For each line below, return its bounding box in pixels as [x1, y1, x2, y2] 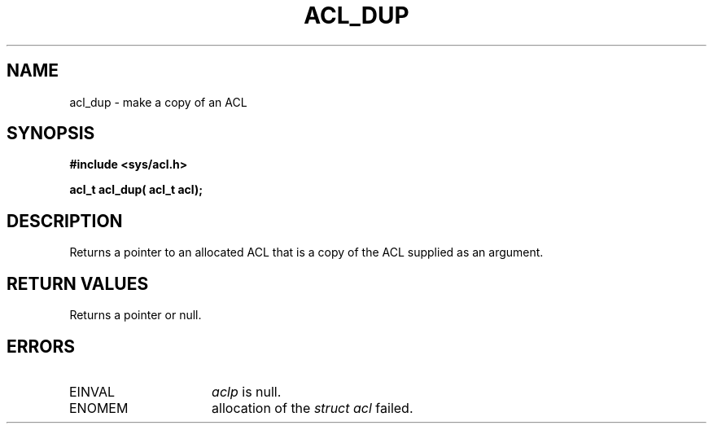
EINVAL [69, 383, 115, 400]
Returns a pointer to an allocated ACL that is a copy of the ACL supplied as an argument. [69, 245, 544, 260]
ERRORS [7, 336, 76, 357]
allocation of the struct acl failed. [212, 399, 413, 416]
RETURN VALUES [7, 273, 149, 294]
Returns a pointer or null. [69, 308, 202, 322]
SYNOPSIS [7, 123, 95, 144]
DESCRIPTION [7, 210, 123, 231]
